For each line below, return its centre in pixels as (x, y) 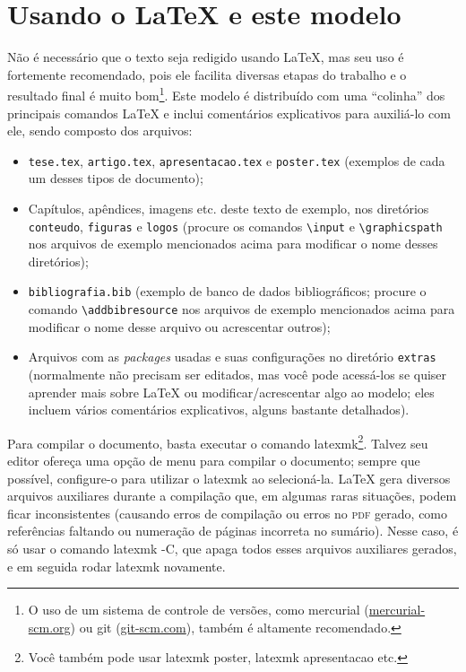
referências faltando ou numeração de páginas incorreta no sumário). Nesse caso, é (233, 531)
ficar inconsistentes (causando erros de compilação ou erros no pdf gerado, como (228, 513)
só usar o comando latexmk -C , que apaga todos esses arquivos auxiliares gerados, (232, 548)
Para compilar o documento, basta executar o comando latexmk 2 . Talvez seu (218, 441)
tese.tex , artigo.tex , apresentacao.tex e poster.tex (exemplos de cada (237, 160)
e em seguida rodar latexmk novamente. (116, 566)
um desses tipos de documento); (116, 178)
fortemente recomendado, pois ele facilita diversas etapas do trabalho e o (207, 74)
